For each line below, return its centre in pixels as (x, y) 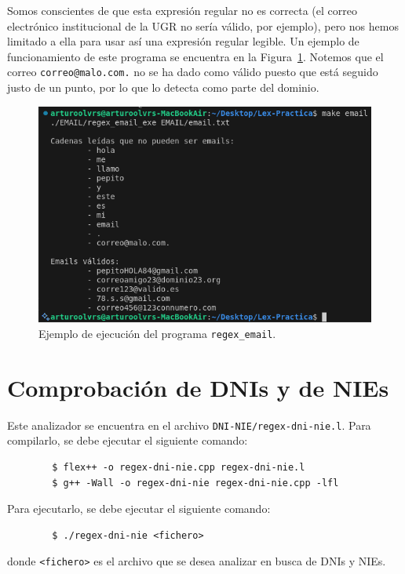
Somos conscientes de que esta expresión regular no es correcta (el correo (182, 10)
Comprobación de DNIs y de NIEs (198, 387)
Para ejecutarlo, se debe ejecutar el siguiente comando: (139, 509)
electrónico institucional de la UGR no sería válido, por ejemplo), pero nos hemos (203, 25)
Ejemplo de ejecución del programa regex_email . (157, 333)
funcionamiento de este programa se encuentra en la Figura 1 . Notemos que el (195, 56)
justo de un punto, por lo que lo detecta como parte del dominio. (163, 87)
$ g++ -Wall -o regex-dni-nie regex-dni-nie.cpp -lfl (195, 483)
